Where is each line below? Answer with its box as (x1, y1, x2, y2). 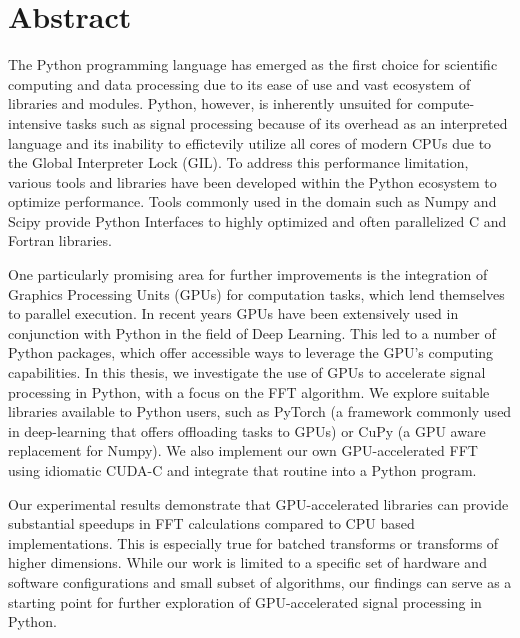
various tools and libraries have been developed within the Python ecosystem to (8, 171, 497, 192)
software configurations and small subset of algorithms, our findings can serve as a (8, 571, 512, 592)
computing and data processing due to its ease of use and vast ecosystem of (8, 73, 471, 94)
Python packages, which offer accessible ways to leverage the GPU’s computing (8, 342, 494, 363)
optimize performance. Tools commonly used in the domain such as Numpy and (8, 191, 497, 212)
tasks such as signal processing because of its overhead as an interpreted (66, 112, 508, 133)
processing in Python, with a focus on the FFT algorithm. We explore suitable (8, 381, 490, 402)
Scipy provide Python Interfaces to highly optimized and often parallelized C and (8, 210, 507, 231)
